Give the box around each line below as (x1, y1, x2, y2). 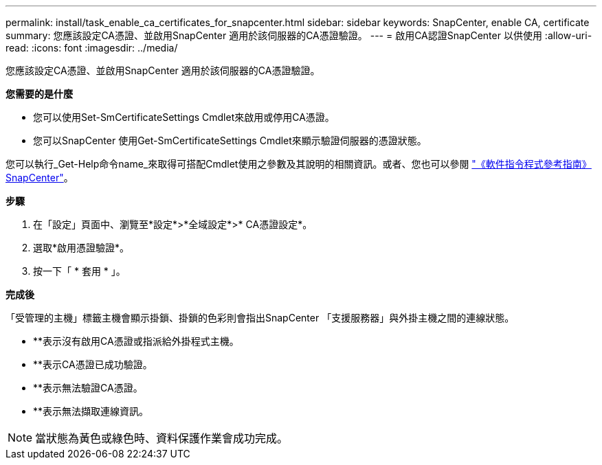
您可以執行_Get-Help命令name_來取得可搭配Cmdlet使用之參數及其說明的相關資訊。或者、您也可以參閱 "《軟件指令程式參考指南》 (5, 158, 592, 170)
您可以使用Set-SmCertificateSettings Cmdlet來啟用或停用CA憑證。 (33, 111, 335, 123)
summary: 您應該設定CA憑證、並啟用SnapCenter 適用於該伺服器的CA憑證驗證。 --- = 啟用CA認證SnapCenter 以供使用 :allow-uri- (5, 30, 592, 41)
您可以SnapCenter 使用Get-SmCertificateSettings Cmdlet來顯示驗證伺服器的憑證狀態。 (33, 135, 427, 146)
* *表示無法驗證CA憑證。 (33, 382, 143, 394)
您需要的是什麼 (5, 88, 73, 100)
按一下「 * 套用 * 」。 (33, 265, 126, 277)
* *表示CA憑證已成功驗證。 (33, 359, 153, 370)
